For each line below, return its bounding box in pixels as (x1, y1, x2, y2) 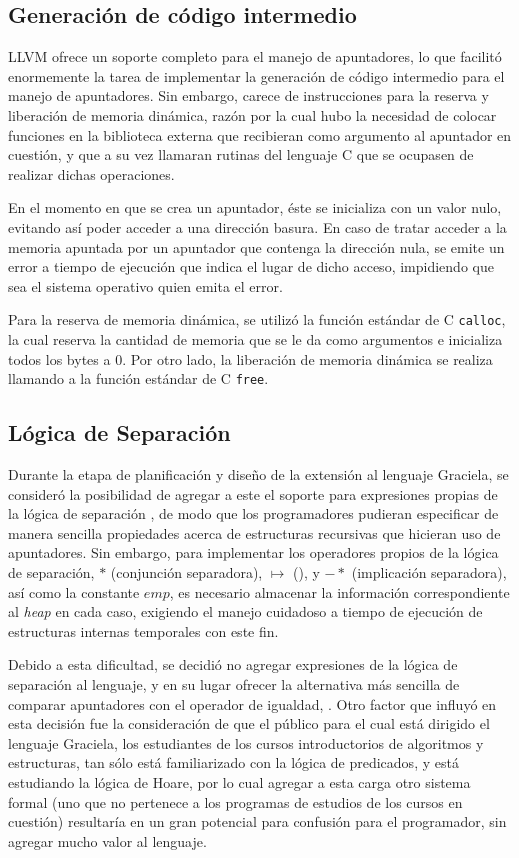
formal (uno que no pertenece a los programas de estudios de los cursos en (8, 791, 463, 812)
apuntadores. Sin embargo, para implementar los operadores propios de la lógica (8, 542, 499, 563)
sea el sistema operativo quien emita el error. (8, 275, 283, 296)
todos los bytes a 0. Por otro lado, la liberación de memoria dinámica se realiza (8, 348, 493, 369)
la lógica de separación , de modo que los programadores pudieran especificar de (8, 503, 499, 524)
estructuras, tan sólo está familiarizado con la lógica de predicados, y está (8, 752, 459, 773)
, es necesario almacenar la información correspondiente (169, 581, 510, 602)
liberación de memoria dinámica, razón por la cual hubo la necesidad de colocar (8, 104, 497, 125)
